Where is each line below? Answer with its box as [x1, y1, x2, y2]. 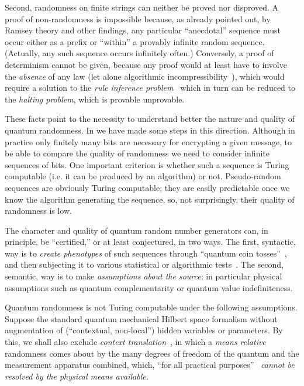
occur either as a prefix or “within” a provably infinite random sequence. [5, 35, 265, 47]
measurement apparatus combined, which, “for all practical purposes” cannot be [5, 358, 295, 371]
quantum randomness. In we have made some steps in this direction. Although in [5, 124, 295, 136]
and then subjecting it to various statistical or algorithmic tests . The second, [5, 258, 284, 271]
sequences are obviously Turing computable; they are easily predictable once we [5, 181, 290, 193]
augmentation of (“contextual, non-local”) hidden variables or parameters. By [5, 324, 283, 336]
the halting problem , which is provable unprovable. [5, 93, 185, 105]
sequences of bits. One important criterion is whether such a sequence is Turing [5, 158, 289, 170]
